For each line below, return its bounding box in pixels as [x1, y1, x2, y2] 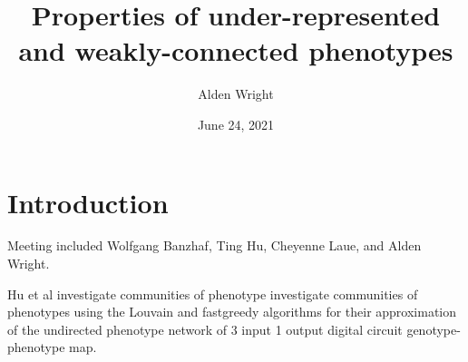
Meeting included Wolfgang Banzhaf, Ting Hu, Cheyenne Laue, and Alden [7, 236, 422, 255]
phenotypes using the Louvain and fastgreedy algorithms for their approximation [7, 302, 457, 321]
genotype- [406, 319, 461, 338]
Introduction [7, 183, 169, 220]
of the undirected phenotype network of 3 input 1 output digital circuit [7, 319, 403, 338]
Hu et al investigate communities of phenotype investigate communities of [7, 284, 418, 303]
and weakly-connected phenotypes [18, 32, 453, 69]
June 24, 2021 [197, 114, 275, 133]
